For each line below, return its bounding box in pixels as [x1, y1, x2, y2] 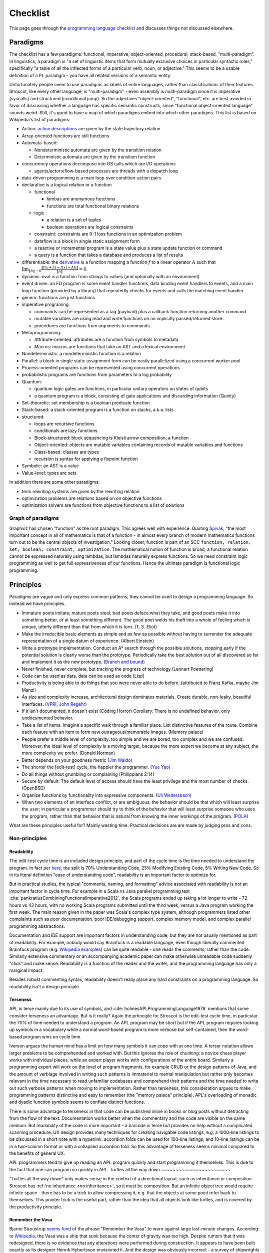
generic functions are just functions [21, 295, 95, 301]
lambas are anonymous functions [46, 196, 115, 202]
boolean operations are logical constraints [46, 224, 133, 230]
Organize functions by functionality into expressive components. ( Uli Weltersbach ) [21, 792, 192, 798]
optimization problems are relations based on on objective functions [21, 495, 162, 501]
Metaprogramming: [21, 330, 61, 335]
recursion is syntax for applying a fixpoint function [34, 456, 138, 462]
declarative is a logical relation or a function [21, 182, 112, 188]
